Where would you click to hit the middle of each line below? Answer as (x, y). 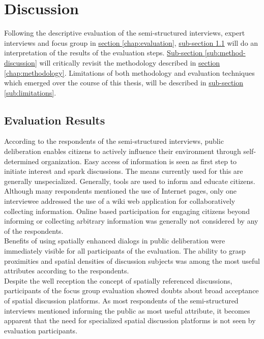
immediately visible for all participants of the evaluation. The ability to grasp (125, 251)
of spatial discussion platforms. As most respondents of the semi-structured (121, 300)
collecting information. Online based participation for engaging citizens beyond (127, 211)
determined (22, 161)
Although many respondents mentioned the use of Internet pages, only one (120, 191)
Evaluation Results (55, 120)
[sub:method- (225, 53)
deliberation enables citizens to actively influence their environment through (123, 151)
